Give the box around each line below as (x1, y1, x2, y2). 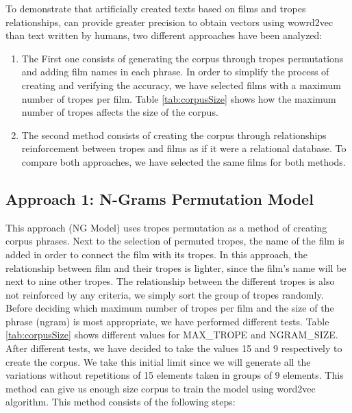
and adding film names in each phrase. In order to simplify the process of (21, 64, 329, 79)
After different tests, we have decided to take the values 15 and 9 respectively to (5, 341, 342, 355)
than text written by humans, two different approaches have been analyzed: (5, 28, 323, 42)
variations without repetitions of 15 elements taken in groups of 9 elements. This (5, 368, 344, 382)
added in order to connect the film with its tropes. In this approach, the (5, 247, 308, 261)
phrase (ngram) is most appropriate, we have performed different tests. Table (5, 314, 329, 328)
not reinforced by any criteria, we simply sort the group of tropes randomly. (5, 287, 324, 301)
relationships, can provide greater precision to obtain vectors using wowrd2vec (5, 14, 334, 29)
